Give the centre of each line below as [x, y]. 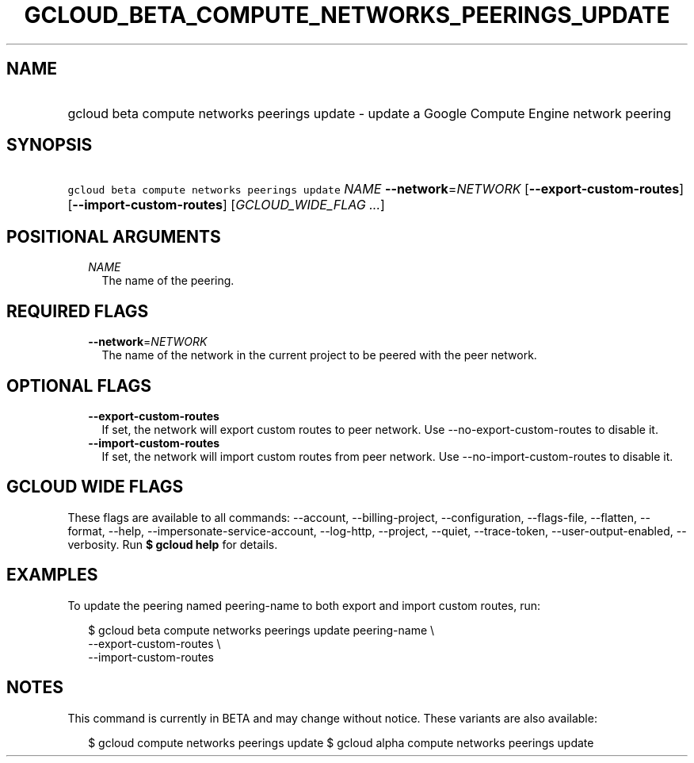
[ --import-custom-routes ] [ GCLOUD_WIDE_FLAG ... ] [226, 205]
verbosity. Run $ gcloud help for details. [173, 544]
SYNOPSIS [50, 145]
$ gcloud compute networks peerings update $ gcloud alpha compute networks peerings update [341, 742]
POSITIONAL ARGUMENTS [114, 236]
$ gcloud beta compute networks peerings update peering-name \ [261, 630]
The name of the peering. [168, 281]
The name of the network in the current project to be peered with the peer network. [319, 355]
